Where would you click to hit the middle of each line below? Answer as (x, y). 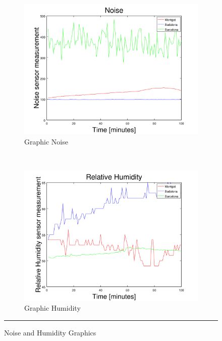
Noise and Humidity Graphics (50, 332)
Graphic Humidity (52, 308)
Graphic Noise (46, 141)
